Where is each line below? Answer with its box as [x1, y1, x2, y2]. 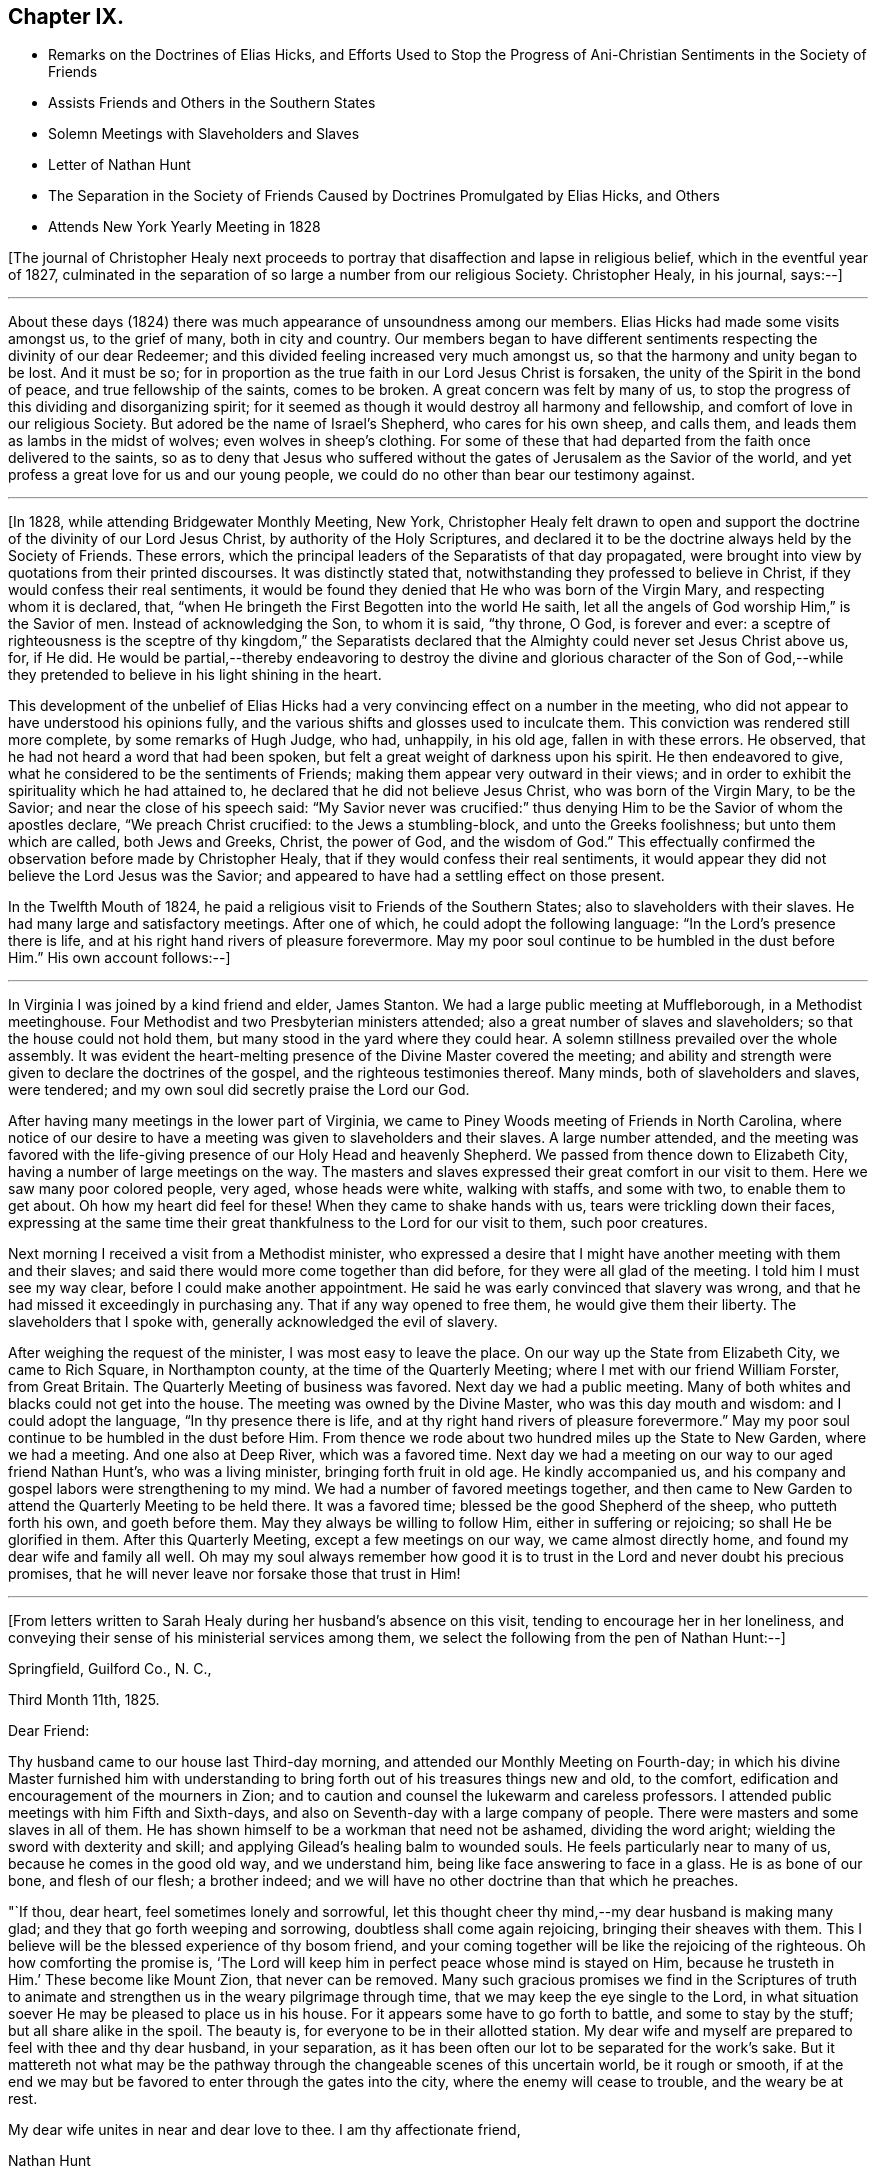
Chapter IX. [8, 4, 124, 29]
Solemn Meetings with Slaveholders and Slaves [48, 125, 360, 143]
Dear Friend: [8, 1722, 90, 1740]
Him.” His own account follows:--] [8, 949, 231, 967]
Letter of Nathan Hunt [48, 156, 191, 174]
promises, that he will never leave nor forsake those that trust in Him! [8, 1565, 461, 1583]
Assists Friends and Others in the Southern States [48, 94, 376, 112]
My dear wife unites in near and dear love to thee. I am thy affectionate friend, [8, 2121, 521, 2139]
